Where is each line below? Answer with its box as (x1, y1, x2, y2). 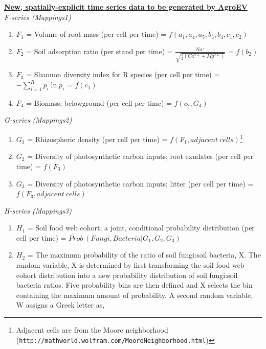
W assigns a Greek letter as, (16, 299, 105, 310)
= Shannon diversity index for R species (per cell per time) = (26, 69, 220, 80)
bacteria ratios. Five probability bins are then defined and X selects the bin (16, 280, 253, 290)
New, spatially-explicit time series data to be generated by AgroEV (4, 2, 248, 12)
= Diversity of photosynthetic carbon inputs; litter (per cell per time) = (27, 178, 254, 189)
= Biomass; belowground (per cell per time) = (26, 97, 172, 108)
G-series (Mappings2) (4, 114, 72, 125)
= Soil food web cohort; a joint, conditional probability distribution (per (27, 222, 255, 233)
